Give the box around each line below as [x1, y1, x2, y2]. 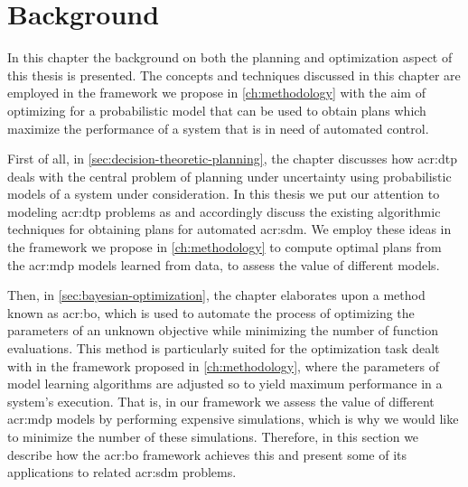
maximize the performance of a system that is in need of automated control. [7, 118, 429, 137]
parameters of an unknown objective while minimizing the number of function [7, 321, 439, 340]
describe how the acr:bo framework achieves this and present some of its [7, 445, 407, 464]
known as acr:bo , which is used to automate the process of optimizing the [7, 303, 415, 322]
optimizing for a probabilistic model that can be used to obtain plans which [7, 100, 426, 119]
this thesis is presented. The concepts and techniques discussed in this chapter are [7, 65, 461, 84]
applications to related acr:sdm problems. [7, 463, 237, 482]
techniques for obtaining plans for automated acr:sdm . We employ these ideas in [7, 220, 452, 239]
